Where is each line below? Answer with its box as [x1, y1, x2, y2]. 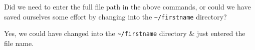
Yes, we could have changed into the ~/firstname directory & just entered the [4, 28, 245, 38]
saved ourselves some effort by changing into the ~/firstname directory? [4, 11, 227, 21]
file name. [4, 37, 34, 48]
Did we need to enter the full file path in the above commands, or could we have [4, 1, 251, 11]
